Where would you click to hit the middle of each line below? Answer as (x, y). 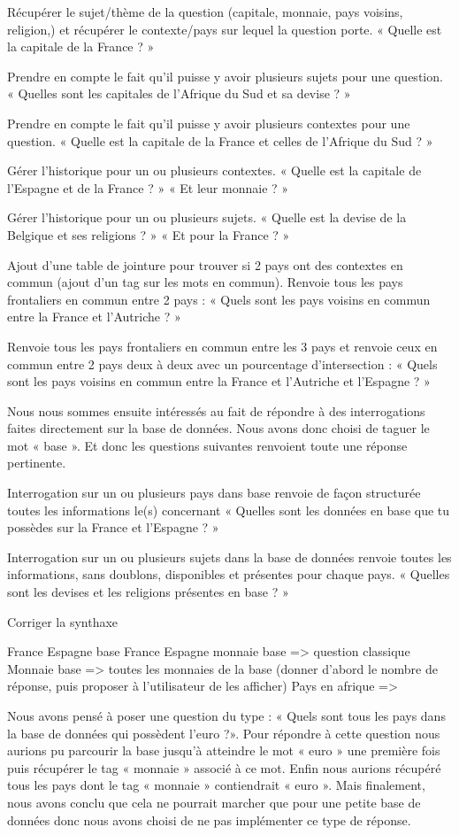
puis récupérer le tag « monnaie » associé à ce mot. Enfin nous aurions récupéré (224, 767)
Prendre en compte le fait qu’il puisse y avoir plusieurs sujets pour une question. (225, 76)
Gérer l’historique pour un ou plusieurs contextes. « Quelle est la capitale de (214, 170)
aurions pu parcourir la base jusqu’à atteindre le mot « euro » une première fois (224, 750)
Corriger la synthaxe (63, 621)
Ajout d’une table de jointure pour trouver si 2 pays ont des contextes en (205, 264)
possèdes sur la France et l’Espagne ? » (113, 527)
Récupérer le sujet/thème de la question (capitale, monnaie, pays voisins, (205, 12)
